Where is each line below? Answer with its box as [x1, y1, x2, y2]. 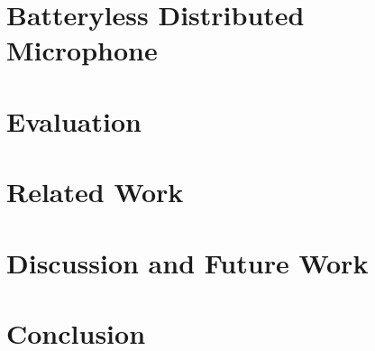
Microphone [6, 32, 158, 69]
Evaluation [6, 102, 142, 139]
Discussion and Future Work [6, 244, 369, 281]
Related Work [6, 173, 184, 210]
